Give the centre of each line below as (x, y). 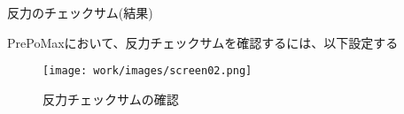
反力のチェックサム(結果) (80, 12)
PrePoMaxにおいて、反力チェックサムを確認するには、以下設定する (203, 42)
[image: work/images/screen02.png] (148, 71)
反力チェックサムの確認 (111, 99)
